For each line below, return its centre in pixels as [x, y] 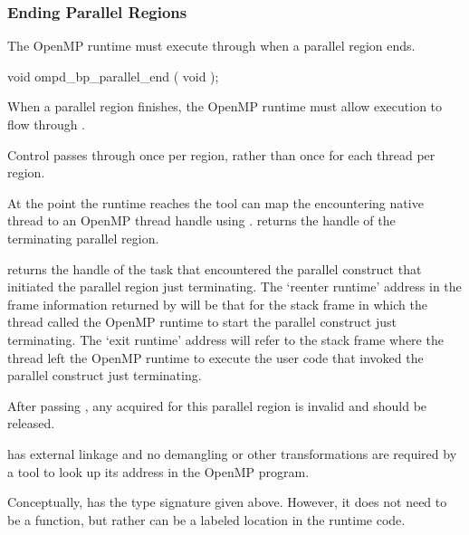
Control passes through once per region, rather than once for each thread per [221, 154]
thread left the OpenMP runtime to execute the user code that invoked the [215, 357]
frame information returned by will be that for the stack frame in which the [217, 304]
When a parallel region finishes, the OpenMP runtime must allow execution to [225, 106]
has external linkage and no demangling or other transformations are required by [232, 453]
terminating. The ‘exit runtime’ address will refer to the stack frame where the [225, 339]
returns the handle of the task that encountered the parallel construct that [215, 268]
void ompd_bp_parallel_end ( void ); [113, 76]
